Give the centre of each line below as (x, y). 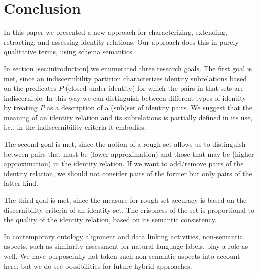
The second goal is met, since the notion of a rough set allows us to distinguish (125, 144)
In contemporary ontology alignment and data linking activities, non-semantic (123, 236)
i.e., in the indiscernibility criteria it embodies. (75, 127)
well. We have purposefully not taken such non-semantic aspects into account (122, 256)
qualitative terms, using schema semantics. (69, 52)
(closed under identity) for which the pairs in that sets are (154, 88)
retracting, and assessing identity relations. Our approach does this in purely (121, 42)
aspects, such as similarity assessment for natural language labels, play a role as (126, 246)
